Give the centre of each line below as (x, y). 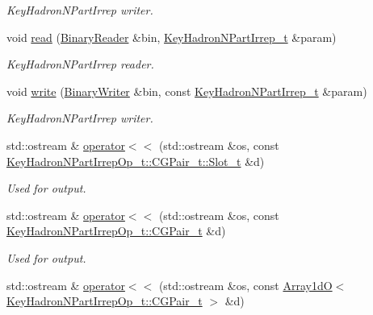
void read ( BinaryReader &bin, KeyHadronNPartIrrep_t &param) (172, 37)
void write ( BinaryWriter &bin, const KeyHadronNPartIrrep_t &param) (187, 91)
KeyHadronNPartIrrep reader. (80, 64)
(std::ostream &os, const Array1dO (245, 285)
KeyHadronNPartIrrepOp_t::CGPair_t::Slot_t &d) (136, 161)
